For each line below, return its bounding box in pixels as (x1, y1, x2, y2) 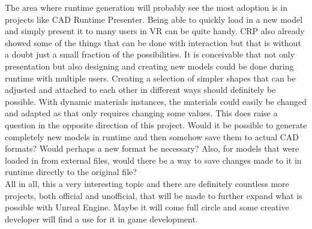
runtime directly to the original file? (5, 165, 137, 178)
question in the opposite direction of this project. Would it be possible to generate (5, 118, 307, 131)
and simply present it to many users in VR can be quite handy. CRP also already (5, 25, 305, 37)
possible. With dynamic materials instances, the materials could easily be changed (5, 95, 307, 107)
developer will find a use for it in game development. (5, 212, 198, 225)
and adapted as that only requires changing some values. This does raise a (5, 107, 278, 119)
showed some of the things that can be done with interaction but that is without (5, 36, 301, 49)
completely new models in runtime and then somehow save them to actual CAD (5, 130, 299, 143)
